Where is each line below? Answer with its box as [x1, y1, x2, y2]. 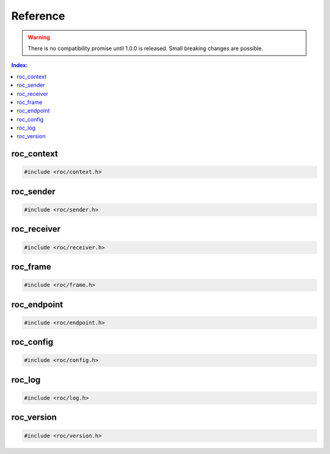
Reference [11, 9, 65, 23]
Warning [28, 34, 50, 41]
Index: [11, 62, 28, 69]
